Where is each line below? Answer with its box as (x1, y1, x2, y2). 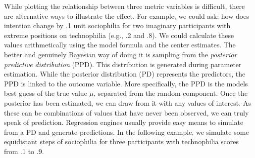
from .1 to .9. (4, 146, 44, 156)
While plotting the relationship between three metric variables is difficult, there (4, 1, 245, 11)
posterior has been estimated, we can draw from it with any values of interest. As (4, 97, 251, 108)
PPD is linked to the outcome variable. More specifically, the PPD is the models (4, 78, 248, 88)
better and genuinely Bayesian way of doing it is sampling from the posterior (4, 49, 237, 59)
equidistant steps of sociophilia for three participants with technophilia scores (4, 136, 239, 147)
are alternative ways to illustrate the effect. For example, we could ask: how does (4, 10, 249, 21)
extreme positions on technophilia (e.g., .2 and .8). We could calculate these (4, 30, 234, 40)
